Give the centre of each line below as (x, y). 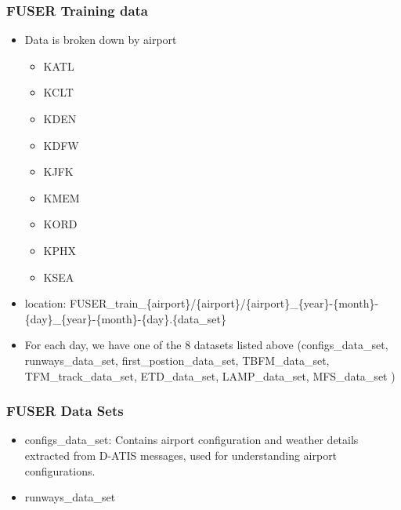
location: (45, 303)
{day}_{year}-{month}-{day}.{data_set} (125, 318)
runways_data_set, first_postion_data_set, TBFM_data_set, (177, 360)
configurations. (60, 470)
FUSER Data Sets (65, 411)
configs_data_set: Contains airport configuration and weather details (191, 440)
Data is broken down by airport (101, 40)
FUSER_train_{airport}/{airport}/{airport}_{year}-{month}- (224, 303)
